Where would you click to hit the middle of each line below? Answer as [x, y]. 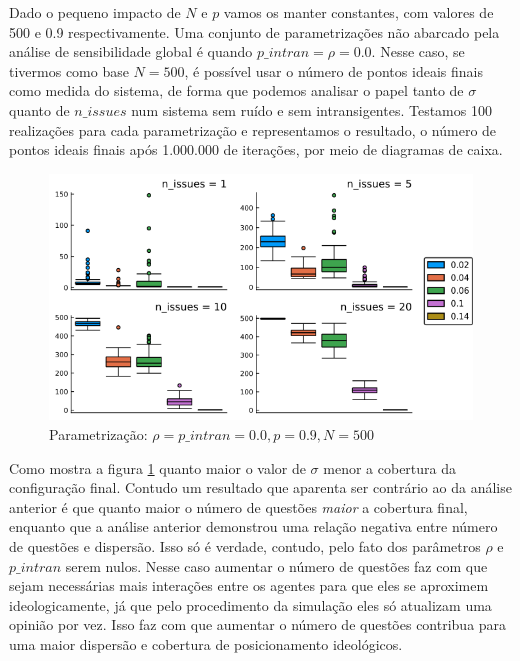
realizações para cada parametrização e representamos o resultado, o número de [253, 129]
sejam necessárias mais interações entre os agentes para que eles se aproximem [249, 585]
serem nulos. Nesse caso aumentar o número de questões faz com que [276, 565]
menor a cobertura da [390, 467]
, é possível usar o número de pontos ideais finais [333, 70]
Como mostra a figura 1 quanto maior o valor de [157, 467]
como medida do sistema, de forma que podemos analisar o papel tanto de [236, 90]
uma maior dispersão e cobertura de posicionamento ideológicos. [206, 643]
